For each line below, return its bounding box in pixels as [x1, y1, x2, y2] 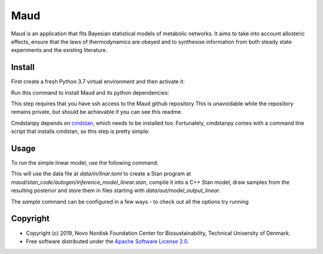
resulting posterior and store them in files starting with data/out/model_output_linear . [11, 187, 221, 194]
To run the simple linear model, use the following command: [11, 159, 159, 167]
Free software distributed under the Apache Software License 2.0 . [26, 237, 189, 245]
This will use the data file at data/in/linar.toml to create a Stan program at [11, 170, 191, 177]
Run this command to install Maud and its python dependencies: [11, 89, 170, 96]
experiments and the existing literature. [11, 47, 108, 54]
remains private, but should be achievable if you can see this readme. [11, 108, 182, 116]
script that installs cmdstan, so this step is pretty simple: [11, 128, 150, 135]
